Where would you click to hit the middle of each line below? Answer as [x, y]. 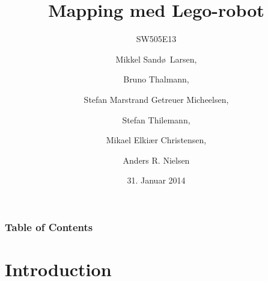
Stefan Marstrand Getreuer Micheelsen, [156, 99]
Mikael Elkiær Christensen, [156, 140]
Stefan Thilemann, [156, 119]
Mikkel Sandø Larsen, [156, 59]
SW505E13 [156, 39]
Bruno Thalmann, [156, 79]
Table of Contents [49, 227]
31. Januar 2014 [156, 180]
